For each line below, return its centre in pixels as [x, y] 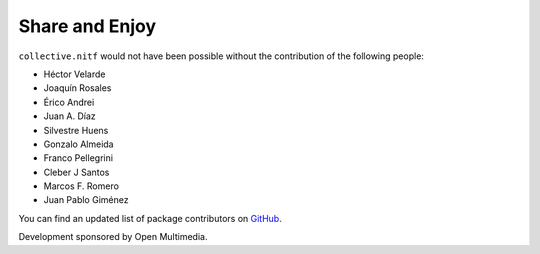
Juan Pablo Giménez [86, 200]
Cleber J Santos [76, 172]
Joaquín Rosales [77, 88]
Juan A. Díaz [70, 116]
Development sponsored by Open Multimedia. [113, 237]
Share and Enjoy [87, 26]
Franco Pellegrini [78, 158]
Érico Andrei [69, 102]
